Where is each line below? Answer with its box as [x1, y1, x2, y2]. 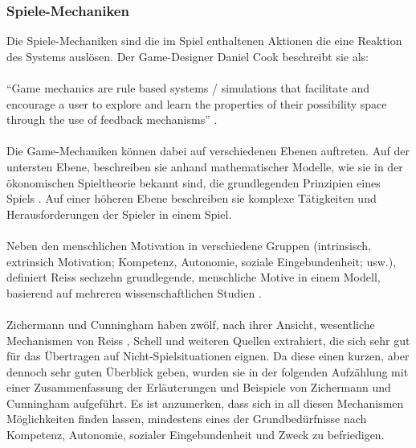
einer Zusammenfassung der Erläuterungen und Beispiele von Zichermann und [6, 379, 391, 396]
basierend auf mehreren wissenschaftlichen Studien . [6, 284, 262, 301]
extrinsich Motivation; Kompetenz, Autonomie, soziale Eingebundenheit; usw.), [6, 253, 397, 269]
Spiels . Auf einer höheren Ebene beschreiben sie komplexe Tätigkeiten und [6, 190, 377, 207]
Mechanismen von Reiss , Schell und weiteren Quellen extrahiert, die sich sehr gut [6, 331, 410, 348]
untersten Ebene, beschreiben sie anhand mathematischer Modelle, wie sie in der [6, 158, 403, 175]
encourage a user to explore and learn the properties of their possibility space [6, 95, 387, 112]
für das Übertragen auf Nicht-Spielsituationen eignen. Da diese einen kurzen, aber [6, 347, 410, 364]
